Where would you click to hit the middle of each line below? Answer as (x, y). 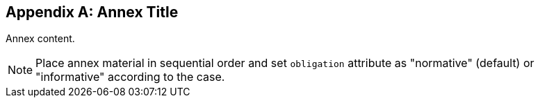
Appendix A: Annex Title (92, 12)
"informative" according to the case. (130, 77)
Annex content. (40, 39)
